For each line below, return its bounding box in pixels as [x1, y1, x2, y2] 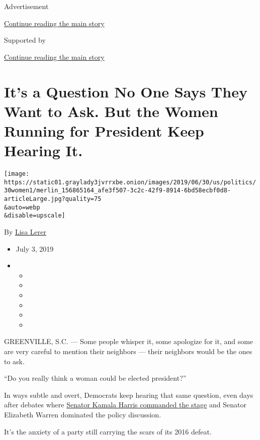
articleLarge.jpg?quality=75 [4, 195, 102, 203]
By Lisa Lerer [4, 227, 46, 237]
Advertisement [4, 1, 49, 11]
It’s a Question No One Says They [4, 81, 247, 101]
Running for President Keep [4, 120, 204, 141]
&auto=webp [4, 203, 40, 211]
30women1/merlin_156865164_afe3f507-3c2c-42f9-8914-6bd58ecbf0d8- [4, 187, 231, 194]
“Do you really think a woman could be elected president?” [4, 373, 187, 383]
